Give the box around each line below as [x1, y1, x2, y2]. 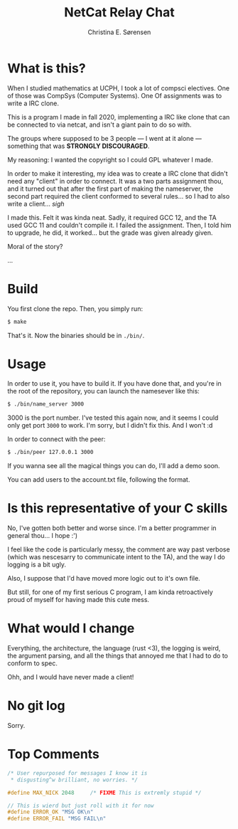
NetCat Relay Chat [63, 4, 175, 21]
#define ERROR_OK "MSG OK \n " [7, 808, 94, 815]
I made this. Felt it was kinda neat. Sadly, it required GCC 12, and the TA [7, 213, 217, 221]
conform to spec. [7, 659, 58, 667]
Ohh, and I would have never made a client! [7, 673, 134, 682]
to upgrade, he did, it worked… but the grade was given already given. [7, 228, 213, 237]
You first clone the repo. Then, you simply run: [7, 304, 144, 313]
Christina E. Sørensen [87, 28, 151, 36]
